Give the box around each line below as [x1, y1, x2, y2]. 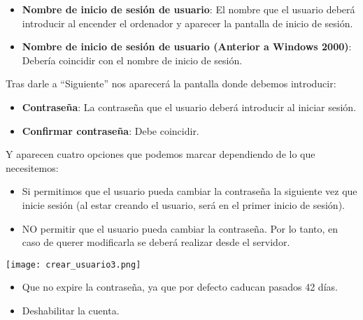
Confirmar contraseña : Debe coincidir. [22, 123, 199, 138]
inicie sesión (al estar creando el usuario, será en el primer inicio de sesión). [22, 197, 345, 212]
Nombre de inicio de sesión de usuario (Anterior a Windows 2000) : [22, 39, 352, 54]
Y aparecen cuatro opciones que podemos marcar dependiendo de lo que [6, 147, 315, 161]
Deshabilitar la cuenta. [22, 303, 120, 317]
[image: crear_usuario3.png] [6, 259, 141, 270]
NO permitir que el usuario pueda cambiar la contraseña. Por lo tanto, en [22, 221, 339, 235]
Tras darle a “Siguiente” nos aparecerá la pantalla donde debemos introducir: [6, 76, 336, 91]
